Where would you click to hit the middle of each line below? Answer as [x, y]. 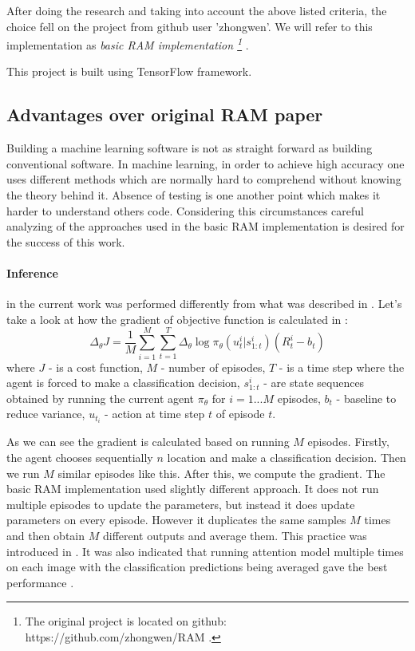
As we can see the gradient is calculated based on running [148, 442]
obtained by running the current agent [101, 398]
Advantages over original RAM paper [165, 114]
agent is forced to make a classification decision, [123, 383]
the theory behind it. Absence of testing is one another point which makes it [194, 195]
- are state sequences [314, 383]
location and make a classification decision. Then [287, 457]
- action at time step [155, 414]
